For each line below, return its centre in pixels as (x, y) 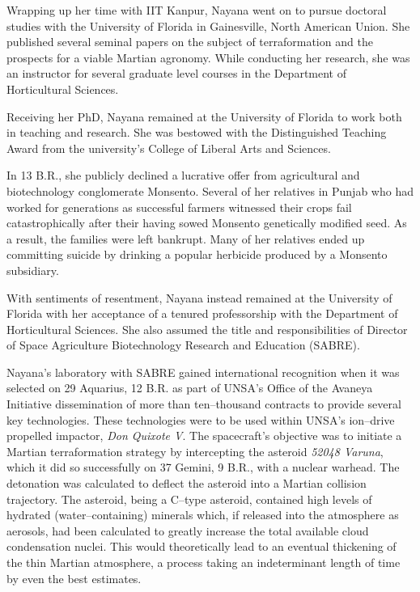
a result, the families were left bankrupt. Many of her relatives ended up (186, 238)
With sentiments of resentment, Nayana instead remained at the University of (199, 297)
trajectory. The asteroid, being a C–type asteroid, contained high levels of (189, 499)
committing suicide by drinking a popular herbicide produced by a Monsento (197, 254)
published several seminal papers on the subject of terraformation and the (190, 42)
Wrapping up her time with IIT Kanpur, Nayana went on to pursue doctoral (197, 10)
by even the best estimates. (74, 578)
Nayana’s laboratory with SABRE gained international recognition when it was (203, 372)
